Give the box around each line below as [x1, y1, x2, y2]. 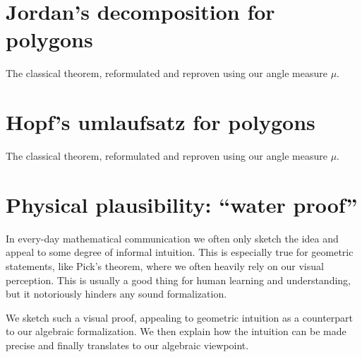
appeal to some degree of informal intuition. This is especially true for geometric [6, 245, 354, 259]
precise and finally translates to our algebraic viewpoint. [6, 337, 249, 352]
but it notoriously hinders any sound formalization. [6, 286, 227, 301]
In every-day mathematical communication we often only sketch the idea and [6, 230, 339, 245]
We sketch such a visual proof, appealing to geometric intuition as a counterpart [6, 310, 354, 324]
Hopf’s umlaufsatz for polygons [6, 107, 315, 136]
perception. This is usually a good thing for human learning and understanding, [6, 272, 351, 287]
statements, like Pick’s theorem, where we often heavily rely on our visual [6, 258, 324, 273]
